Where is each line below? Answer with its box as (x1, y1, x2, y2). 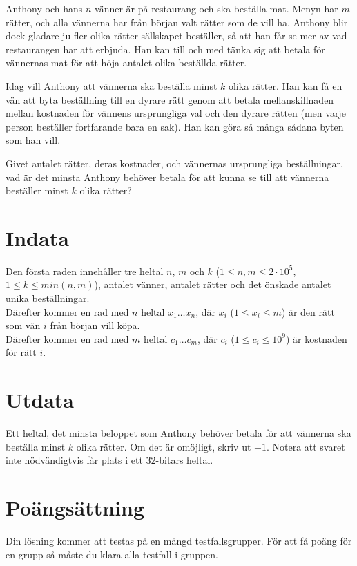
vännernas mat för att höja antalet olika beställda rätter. (6, 55, 247, 70)
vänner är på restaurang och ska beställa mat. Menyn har (95, 1, 338, 15)
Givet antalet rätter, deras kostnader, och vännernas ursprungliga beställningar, (6, 155, 343, 170)
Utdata (6, 386, 75, 414)
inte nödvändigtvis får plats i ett (6, 453, 143, 467)
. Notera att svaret (266, 439, 345, 453)
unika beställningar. (6, 291, 90, 305)
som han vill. (6, 133, 61, 147)
